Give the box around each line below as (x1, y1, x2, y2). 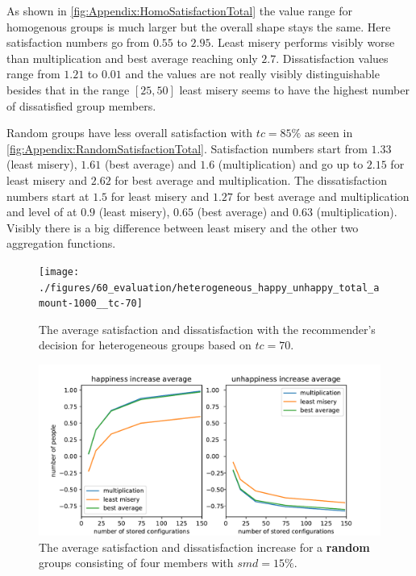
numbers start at (6, 187, 89, 204)
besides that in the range (6, 81, 130, 98)
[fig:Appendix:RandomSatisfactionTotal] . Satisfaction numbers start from (6, 140, 368, 157)
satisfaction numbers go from (6, 34, 150, 51)
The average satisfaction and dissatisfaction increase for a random (39, 538, 370, 555)
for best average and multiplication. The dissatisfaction (114, 171, 387, 188)
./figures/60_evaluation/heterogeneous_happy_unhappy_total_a (39, 282, 380, 294)
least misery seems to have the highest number (179, 81, 410, 98)
